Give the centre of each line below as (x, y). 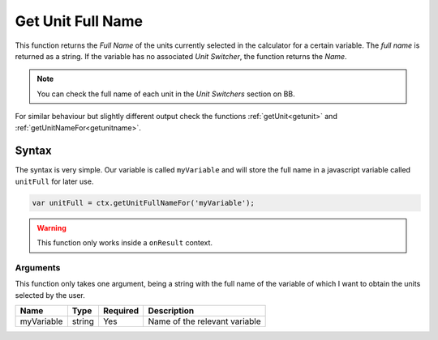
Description (171, 311)
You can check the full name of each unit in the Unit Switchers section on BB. (166, 94)
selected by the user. (50, 295)
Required (121, 311)
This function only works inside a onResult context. (125, 243)
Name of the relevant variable (204, 321)
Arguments (38, 267)
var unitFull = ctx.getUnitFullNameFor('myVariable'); (143, 203)
